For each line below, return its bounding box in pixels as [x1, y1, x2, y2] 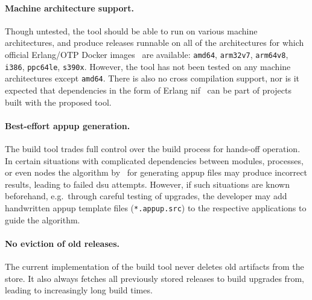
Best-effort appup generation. [5, 119, 130, 132]
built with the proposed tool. [5, 95, 112, 108]
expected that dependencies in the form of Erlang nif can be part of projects [5, 83, 291, 96]
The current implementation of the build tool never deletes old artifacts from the [5, 260, 304, 272]
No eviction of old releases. [5, 237, 119, 249]
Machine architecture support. [5, 1, 134, 14]
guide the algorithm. [5, 213, 80, 226]
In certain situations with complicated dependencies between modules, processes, [5, 154, 304, 167]
